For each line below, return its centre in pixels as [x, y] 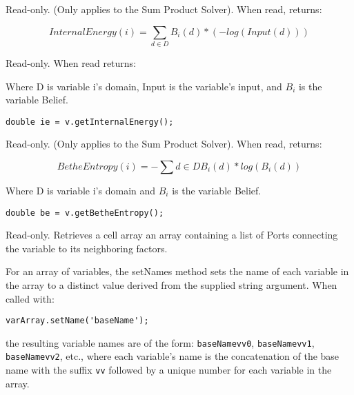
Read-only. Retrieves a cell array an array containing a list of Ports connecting [172, 235]
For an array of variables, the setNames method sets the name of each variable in [177, 271]
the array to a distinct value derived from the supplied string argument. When [171, 284]
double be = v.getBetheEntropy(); [85, 213]
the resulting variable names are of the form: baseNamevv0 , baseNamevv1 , [160, 342]
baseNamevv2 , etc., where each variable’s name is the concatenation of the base [173, 356]
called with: [30, 298]
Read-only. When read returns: [71, 62]
